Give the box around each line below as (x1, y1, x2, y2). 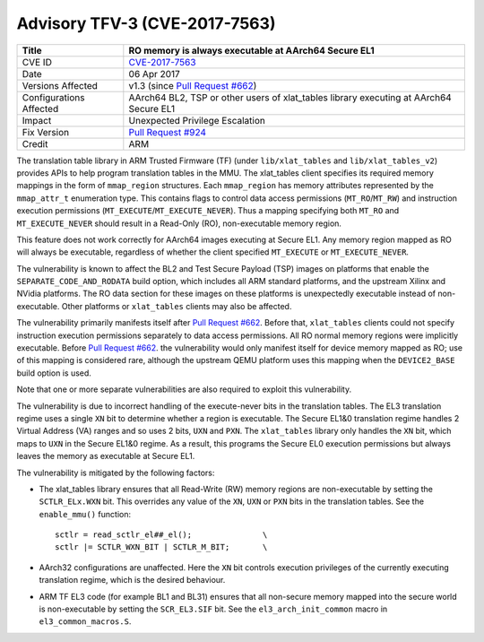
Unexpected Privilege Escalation (128, 114, 266, 126)
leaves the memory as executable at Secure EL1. (16, 451, 195, 462)
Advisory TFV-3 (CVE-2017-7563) (16, 13, 276, 33)
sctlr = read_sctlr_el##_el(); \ (55, 530, 268, 540)
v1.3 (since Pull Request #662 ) (128, 79, 257, 91)
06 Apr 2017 (128, 67, 181, 80)
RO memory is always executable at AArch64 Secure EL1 (128, 44, 376, 56)
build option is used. (16, 368, 91, 378)
